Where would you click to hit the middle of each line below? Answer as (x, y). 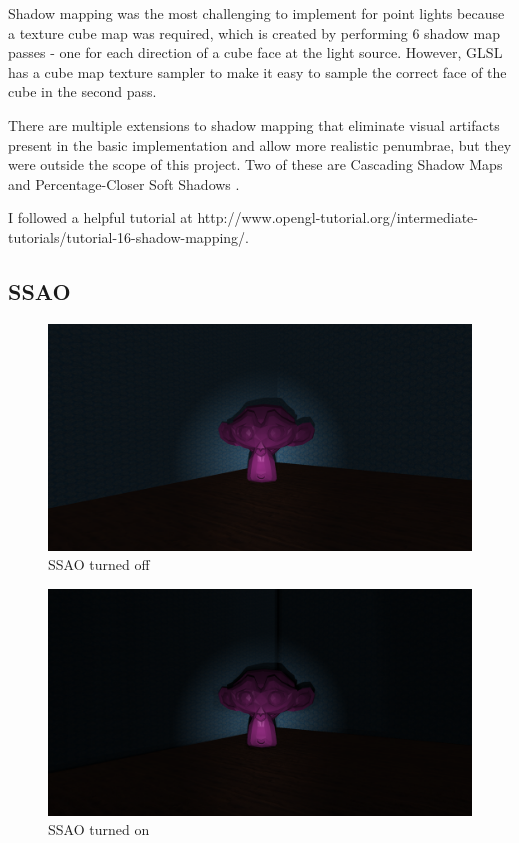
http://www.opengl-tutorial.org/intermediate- (337, 217)
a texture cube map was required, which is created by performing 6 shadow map (254, 32)
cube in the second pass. (82, 91)
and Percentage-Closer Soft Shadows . (124, 183)
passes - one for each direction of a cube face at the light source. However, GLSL (255, 52)
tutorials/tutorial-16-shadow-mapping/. (128, 236)
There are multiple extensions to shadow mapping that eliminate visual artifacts (254, 124)
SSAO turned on (99, 829)
